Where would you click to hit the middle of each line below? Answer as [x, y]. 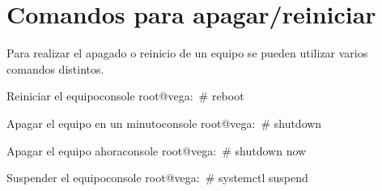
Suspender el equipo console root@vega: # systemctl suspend [157, 178]
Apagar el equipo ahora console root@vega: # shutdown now [157, 150]
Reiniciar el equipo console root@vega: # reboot [125, 96]
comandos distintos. [55, 68]
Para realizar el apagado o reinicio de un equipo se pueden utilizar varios [187, 53]
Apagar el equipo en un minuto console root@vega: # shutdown [164, 123]
